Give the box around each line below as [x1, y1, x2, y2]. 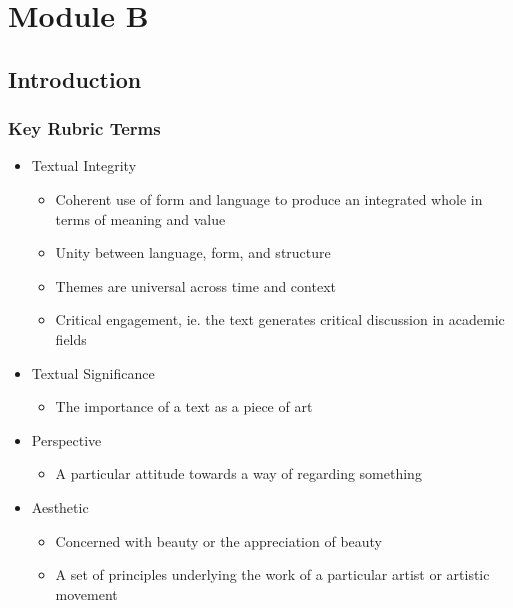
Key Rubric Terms [8, 116, 161, 141]
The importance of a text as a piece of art [55, 396, 313, 417]
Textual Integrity [31, 155, 137, 176]
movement [55, 583, 118, 604]
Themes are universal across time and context [55, 275, 336, 296]
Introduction [8, 63, 142, 94]
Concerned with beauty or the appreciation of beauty [55, 530, 383, 551]
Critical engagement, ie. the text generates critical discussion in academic [55, 309, 505, 330]
